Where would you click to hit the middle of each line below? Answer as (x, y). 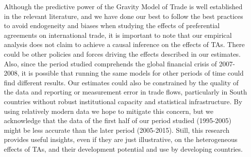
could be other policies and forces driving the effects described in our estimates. (122, 54)
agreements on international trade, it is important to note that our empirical (118, 35)
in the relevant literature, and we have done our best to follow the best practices (124, 16)
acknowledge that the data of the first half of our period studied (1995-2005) (118, 120)
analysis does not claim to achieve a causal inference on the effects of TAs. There (124, 44)
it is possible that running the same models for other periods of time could (133, 73)
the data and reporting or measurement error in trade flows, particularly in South (125, 92)
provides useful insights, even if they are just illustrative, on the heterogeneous (121, 139)
